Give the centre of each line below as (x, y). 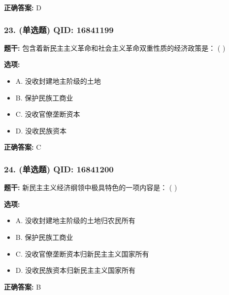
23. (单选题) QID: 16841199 (59, 29)
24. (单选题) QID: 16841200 (59, 169)
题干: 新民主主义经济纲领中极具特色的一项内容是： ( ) (91, 187)
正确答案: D (23, 7)
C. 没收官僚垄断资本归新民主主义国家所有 (82, 253)
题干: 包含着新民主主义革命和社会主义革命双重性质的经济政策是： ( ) (115, 48)
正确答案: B (23, 286)
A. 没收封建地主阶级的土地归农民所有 (75, 220)
